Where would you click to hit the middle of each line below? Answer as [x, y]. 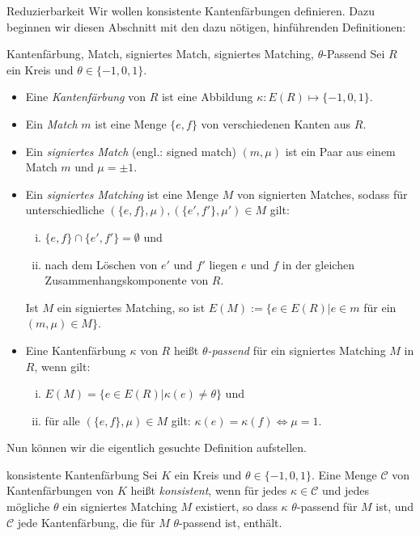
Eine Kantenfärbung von [85, 97]
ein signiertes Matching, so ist [131, 307]
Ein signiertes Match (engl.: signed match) [131, 151]
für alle [62, 420]
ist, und [395, 506]
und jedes [346, 490]
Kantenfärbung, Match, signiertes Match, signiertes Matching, [161, 54]
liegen [223, 264]
